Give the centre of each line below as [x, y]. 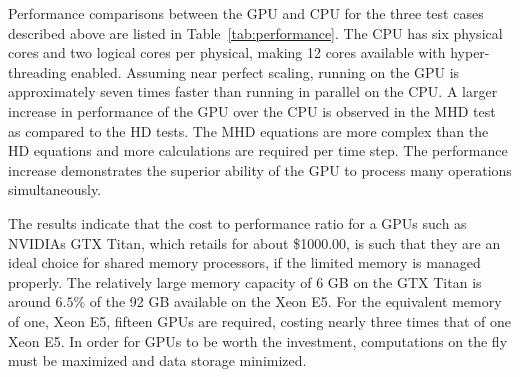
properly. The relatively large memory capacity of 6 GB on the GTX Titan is [245, 281]
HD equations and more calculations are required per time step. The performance [258, 150]
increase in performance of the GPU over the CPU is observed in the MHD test [252, 110]
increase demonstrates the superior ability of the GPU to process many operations [260, 169]
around [29, 301]
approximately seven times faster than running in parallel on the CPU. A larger [253, 91]
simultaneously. [55, 189]
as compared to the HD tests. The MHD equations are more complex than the [248, 130]
